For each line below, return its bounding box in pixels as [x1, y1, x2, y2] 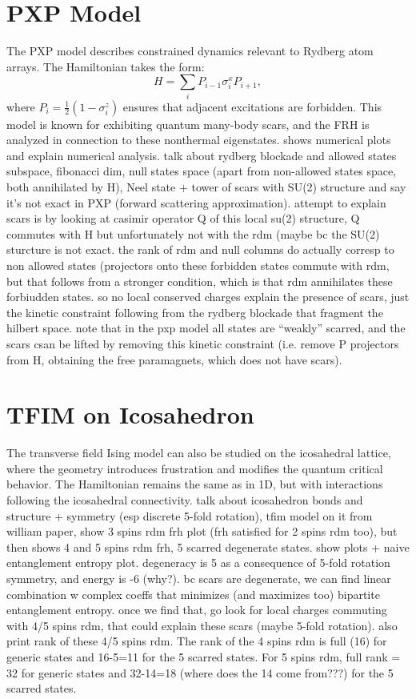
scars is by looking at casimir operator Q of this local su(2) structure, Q [6, 210, 360, 227]
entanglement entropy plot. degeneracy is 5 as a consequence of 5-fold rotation [6, 554, 390, 571]
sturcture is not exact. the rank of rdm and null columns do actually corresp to [6, 241, 394, 258]
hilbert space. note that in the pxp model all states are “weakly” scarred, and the [6, 319, 406, 336]
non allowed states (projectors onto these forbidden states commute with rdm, [6, 256, 390, 273]
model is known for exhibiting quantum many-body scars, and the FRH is [6, 115, 370, 132]
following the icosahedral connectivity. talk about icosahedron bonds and [6, 492, 363, 508]
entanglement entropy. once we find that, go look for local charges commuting [6, 601, 387, 618]
